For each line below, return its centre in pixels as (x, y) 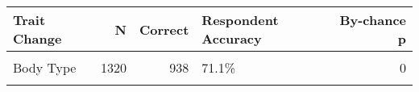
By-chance (373, 20)
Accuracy (232, 38)
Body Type (45, 67)
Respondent (240, 20)
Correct (164, 29)
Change (37, 38)
